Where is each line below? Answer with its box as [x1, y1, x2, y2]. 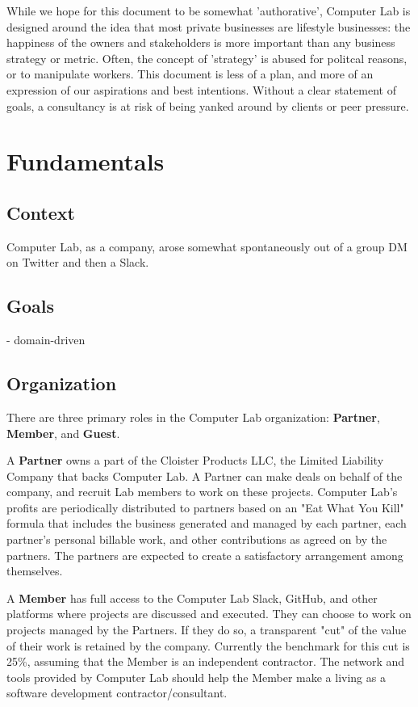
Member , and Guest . [6, 424, 120, 441]
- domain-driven [6, 331, 86, 348]
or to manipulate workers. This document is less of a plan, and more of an [6, 65, 374, 82]
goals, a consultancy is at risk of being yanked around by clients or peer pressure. [6, 97, 409, 114]
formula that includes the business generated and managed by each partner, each [6, 515, 407, 532]
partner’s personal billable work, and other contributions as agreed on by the [6, 531, 387, 548]
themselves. [6, 562, 63, 579]
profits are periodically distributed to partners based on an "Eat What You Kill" [6, 499, 404, 516]
